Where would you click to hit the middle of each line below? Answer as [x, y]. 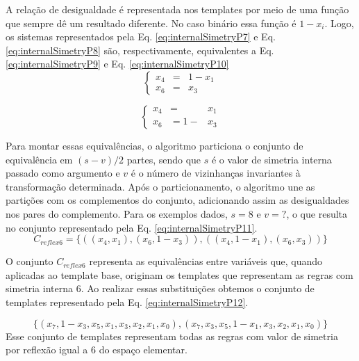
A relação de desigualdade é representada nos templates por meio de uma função [177, 9]
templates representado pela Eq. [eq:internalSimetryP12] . [127, 302]
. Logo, [339, 23]
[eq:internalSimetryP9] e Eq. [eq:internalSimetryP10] [117, 64]
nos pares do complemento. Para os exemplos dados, [117, 213]
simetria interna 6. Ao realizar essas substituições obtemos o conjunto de [160, 288]
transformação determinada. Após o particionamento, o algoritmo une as [160, 186]
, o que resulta [317, 213]
